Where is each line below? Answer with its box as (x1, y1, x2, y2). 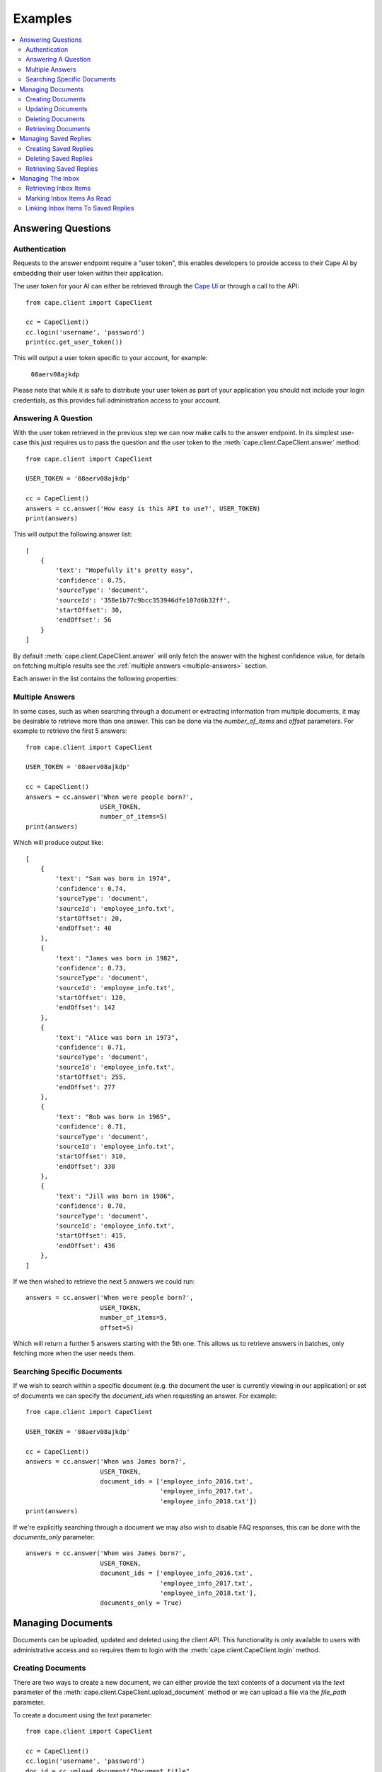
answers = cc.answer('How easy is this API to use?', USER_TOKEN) (25, 504, 261, 512)
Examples (13, 11, 72, 26)
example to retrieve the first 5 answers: (13, 727, 127, 735)
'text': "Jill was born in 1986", (55, 1191, 175, 1200)
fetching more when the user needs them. (13, 1349, 136, 1357)
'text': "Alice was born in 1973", (55, 1033, 179, 1041)
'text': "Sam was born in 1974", (55, 875, 171, 882)
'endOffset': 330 (55, 1162, 116, 1170)
